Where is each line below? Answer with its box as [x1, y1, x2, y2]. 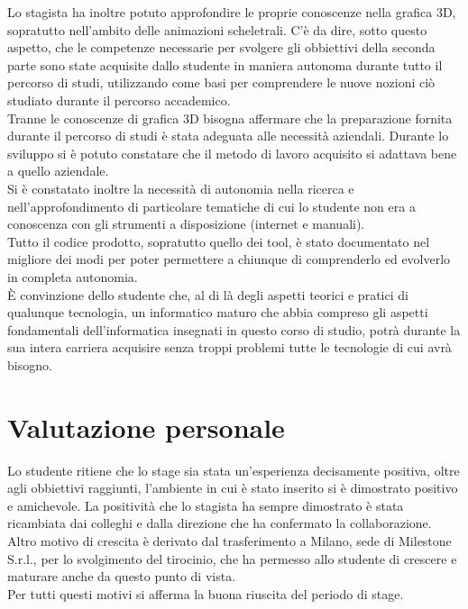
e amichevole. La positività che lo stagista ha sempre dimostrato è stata [7, 495, 404, 514]
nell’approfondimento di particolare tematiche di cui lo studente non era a [7, 196, 416, 215]
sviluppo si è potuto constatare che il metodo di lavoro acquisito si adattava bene [7, 143, 457, 162]
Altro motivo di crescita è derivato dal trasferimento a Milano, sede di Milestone [7, 531, 452, 550]
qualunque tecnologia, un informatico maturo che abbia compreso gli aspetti [7, 303, 428, 322]
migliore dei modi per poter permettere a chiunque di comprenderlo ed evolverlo [7, 250, 451, 268]
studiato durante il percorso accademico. [7, 90, 231, 109]
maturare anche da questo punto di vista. [7, 567, 236, 586]
